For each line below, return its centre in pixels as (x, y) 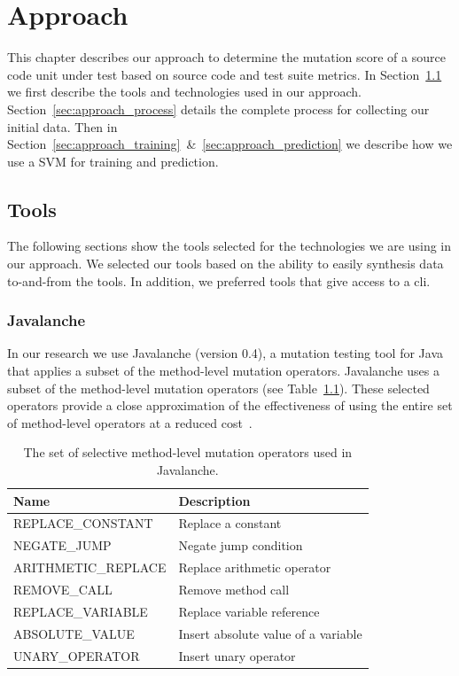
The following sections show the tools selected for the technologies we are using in (229, 246)
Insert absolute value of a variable (270, 633)
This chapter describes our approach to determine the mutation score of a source (226, 57)
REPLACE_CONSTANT (83, 523)
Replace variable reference (249, 611)
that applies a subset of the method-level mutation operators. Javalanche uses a (223, 371)
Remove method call (234, 590)
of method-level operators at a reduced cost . (130, 422)
